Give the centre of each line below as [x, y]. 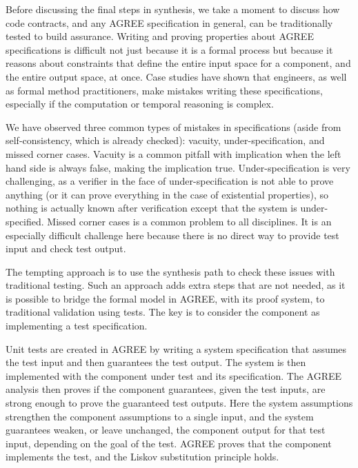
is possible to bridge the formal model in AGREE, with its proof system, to [165, 298]
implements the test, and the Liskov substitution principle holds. [142, 457]
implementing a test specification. [77, 326]
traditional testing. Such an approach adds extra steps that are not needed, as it [176, 285]
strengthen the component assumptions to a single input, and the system [160, 416]
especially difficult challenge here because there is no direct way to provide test [172, 235]
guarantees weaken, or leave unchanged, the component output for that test [166, 430]
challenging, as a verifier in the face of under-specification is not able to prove [170, 181]
